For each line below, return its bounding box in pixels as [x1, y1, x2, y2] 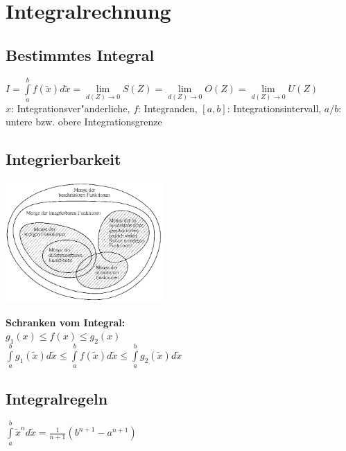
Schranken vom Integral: [6, 315, 126, 329]
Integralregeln [6, 387, 108, 409]
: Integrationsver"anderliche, [11, 100, 130, 115]
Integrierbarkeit [6, 148, 121, 170]
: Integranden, [138, 100, 198, 115]
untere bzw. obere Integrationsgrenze [6, 114, 162, 129]
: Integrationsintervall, [227, 100, 322, 115]
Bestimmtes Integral [6, 44, 155, 65]
